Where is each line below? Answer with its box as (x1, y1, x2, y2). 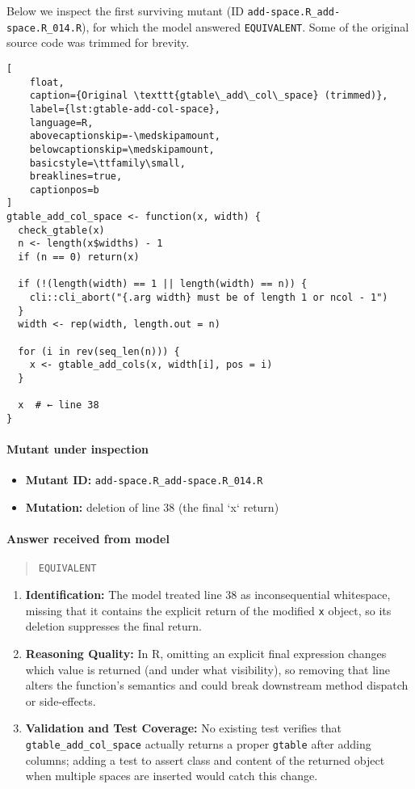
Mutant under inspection (6, 441, 149, 458)
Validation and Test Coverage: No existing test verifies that (25, 719, 342, 736)
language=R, (29, 116, 94, 129)
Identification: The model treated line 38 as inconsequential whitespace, (25, 586, 391, 603)
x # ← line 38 (18, 399, 99, 411)
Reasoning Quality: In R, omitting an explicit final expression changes (25, 644, 387, 661)
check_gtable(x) (18, 224, 105, 236)
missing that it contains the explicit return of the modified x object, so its (25, 601, 392, 618)
